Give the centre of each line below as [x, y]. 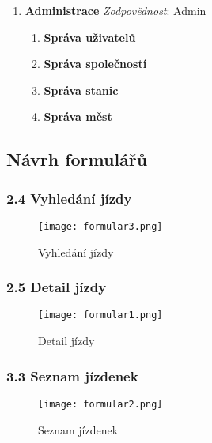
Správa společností [95, 64]
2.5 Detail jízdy [57, 287]
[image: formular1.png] [100, 315]
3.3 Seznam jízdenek [72, 375]
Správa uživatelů [90, 37]
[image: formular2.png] [100, 404]
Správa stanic [81, 90]
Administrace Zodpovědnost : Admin [115, 10]
